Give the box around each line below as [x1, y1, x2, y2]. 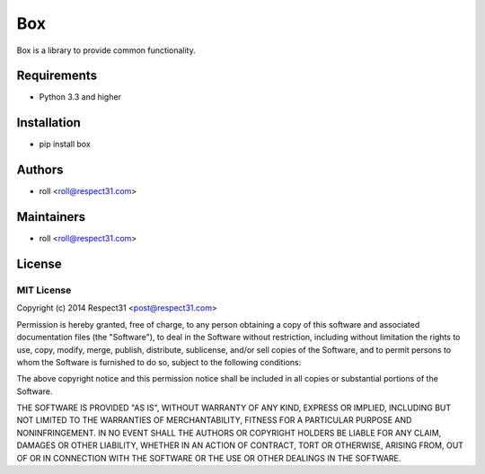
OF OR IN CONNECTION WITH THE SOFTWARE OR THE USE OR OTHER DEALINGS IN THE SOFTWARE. [16, 452, 401, 463]
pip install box [39, 139, 92, 150]
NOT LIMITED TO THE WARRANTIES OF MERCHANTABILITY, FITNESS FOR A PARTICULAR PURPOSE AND [16, 415, 412, 426]
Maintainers [16, 209, 86, 224]
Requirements [16, 68, 98, 83]
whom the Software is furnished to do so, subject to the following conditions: [16, 356, 302, 367]
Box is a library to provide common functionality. [16, 45, 197, 56]
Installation [16, 115, 81, 130]
